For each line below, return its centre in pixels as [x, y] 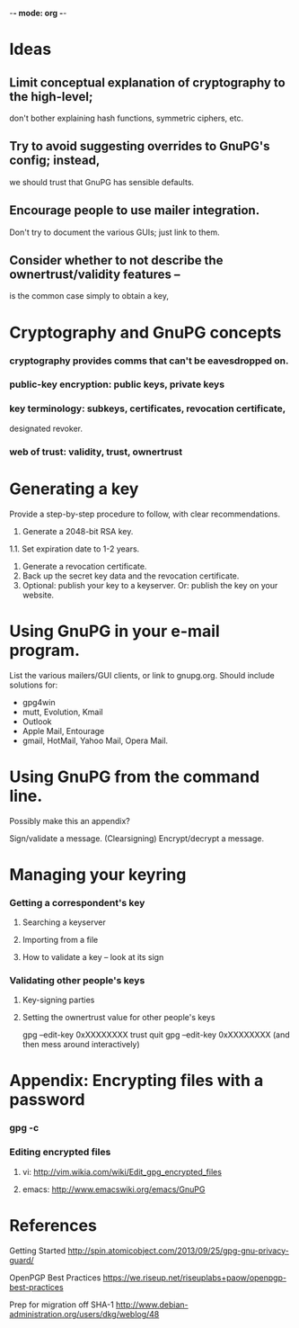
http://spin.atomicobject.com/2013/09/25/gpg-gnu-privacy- [178, 1251]
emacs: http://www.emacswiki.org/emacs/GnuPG [114, 1189]
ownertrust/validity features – [95, 275]
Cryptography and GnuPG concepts [145, 332]
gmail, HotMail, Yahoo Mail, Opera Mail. [95, 740]
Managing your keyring [98, 874]
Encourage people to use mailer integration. [135, 211]
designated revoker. [46, 428]
